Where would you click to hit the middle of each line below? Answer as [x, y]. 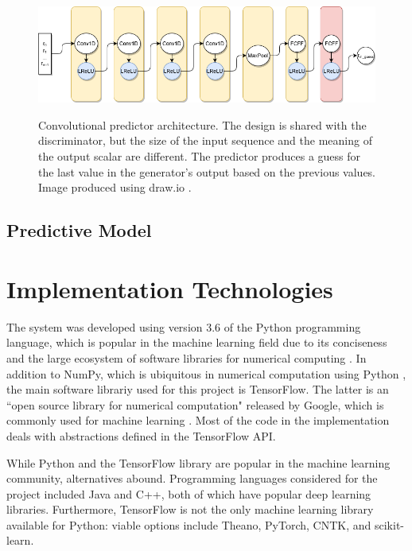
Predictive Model [79, 230]
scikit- [389, 524]
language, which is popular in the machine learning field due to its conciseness [197, 342]
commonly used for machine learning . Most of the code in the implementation [198, 420]
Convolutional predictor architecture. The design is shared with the [202, 124]
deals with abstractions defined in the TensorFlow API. [141, 435]
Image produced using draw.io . [115, 187]
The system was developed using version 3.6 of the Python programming [184, 326]
